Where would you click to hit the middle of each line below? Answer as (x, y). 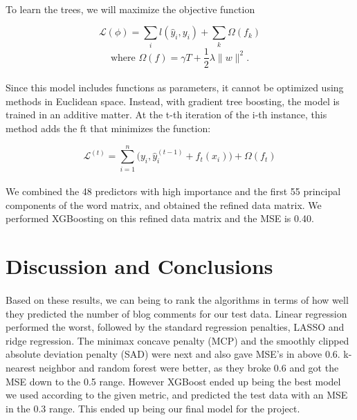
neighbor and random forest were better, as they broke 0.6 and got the (189, 367)
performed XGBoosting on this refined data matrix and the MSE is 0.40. (160, 218)
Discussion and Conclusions (139, 266)
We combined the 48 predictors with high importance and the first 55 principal (173, 191)
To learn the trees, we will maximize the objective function (130, 9)
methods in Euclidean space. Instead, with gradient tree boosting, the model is (173, 101)
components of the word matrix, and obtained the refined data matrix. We (164, 204)
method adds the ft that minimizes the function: (108, 128)
